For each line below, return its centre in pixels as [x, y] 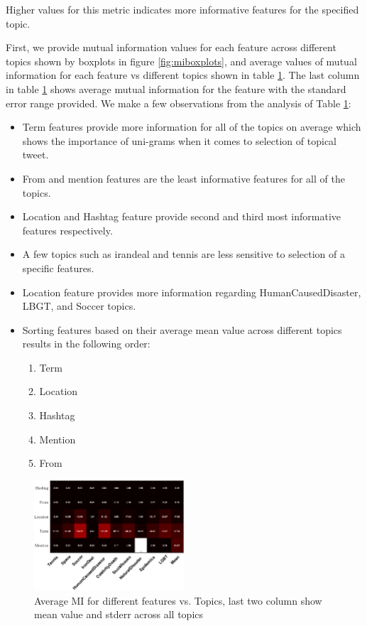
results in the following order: [86, 344]
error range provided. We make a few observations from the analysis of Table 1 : [179, 103]
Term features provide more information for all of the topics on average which [192, 127]
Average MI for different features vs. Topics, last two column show [178, 600]
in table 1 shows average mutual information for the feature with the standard [176, 88]
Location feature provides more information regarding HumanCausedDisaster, [192, 292]
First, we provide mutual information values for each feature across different [171, 47]
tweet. [35, 155]
